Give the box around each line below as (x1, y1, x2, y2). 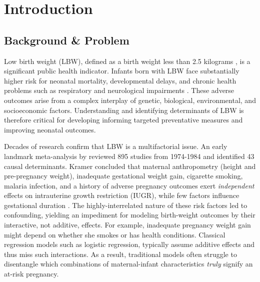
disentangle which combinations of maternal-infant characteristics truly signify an (4, 258, 253, 269)
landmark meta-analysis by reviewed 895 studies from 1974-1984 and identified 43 (4, 150, 254, 161)
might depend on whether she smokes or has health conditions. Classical (4, 229, 225, 239)
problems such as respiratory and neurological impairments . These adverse (4, 85, 234, 95)
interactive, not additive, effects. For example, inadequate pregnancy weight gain (4, 219, 251, 230)
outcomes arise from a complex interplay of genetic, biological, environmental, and (4, 94, 256, 105)
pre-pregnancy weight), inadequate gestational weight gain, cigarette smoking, (4, 170, 243, 181)
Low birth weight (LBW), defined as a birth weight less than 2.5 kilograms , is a (4, 55, 250, 66)
